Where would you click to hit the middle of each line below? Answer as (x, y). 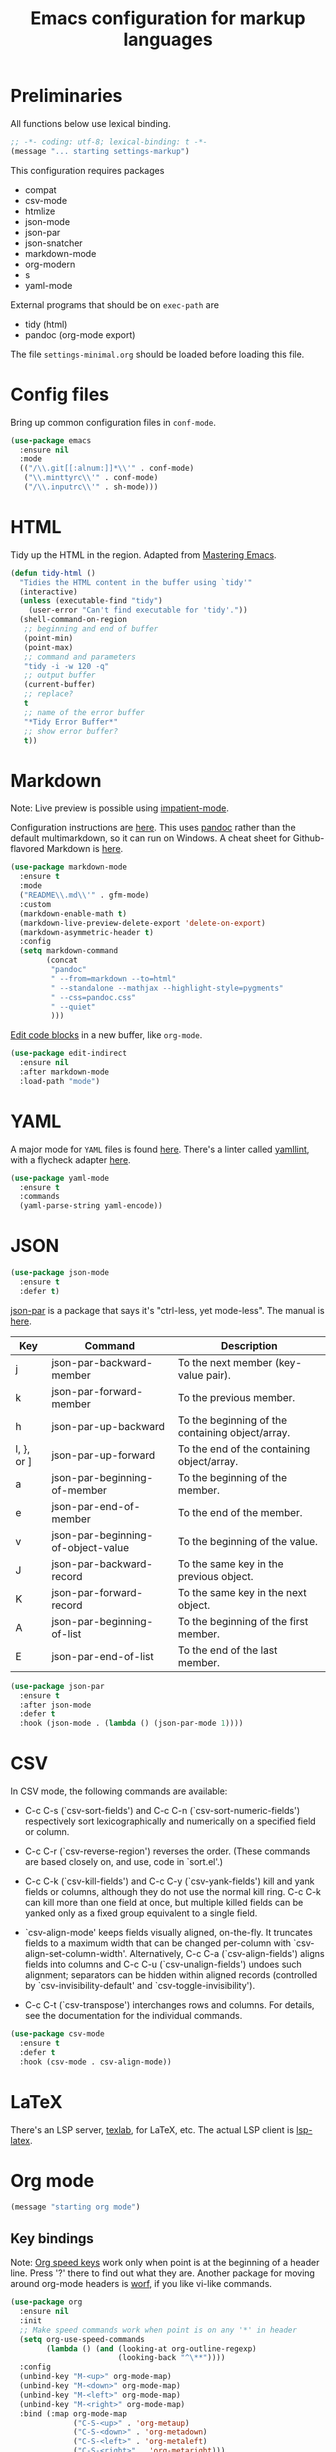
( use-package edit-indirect (69, 1053)
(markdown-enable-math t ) (73, 913)
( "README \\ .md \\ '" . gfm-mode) (84, 895)
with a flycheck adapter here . (71, 1159)
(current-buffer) (60, 685)
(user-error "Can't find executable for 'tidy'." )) (138, 610)
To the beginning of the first (243, 1621)
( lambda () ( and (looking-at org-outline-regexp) (151, 2348)
